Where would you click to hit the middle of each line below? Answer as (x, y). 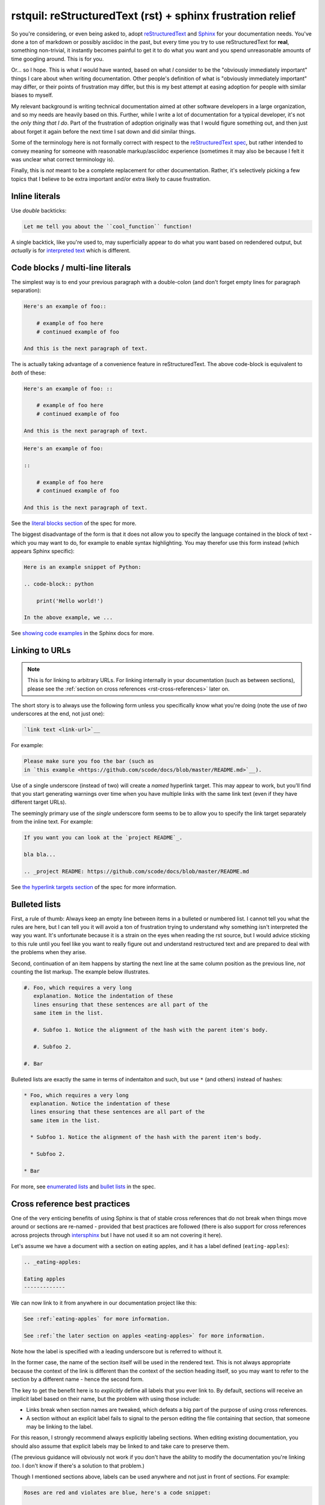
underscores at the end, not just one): (58, 714)
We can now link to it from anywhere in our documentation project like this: (104, 1303)
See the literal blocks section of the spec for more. (74, 523)
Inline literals (36, 196)
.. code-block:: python (59, 584)
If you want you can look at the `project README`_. (103, 838)
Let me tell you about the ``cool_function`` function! (108, 226)
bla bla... (40, 855)
